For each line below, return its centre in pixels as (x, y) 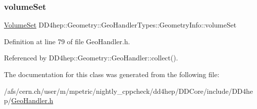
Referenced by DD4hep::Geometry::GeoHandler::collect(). (91, 58)
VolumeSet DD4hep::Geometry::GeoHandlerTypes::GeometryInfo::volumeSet (120, 25)
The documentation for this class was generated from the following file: (112, 74)
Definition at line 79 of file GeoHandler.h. (67, 41)
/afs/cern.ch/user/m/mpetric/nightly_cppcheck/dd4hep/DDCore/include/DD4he (128, 91)
